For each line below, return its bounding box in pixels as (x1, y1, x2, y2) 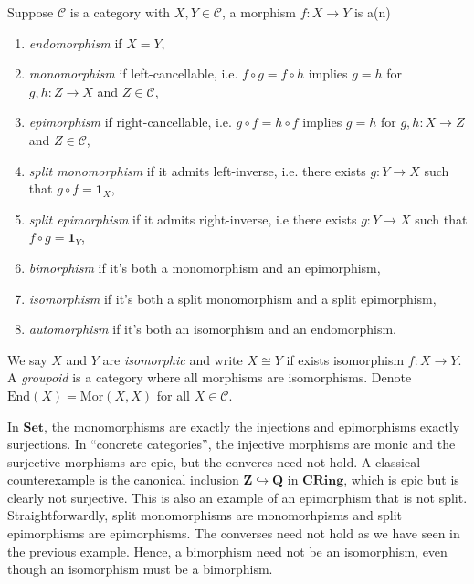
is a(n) (353, 3, 391, 21)
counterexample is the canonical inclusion (7, 470, 239, 489)
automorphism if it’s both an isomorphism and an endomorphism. (28, 319, 396, 339)
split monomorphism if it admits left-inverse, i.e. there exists (28, 161, 366, 180)
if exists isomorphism (286, 349, 405, 369)
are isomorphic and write (102, 349, 243, 369)
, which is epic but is (343, 470, 459, 489)
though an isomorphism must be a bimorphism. (7, 559, 273, 579)
